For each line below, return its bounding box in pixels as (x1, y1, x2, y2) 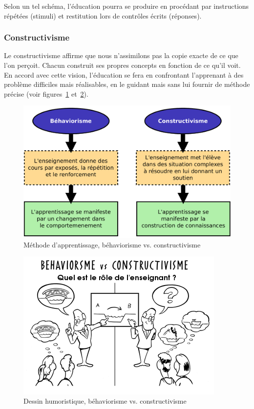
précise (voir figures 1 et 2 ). (4, 88, 88, 99)
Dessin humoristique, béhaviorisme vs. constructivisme (23, 396, 187, 406)
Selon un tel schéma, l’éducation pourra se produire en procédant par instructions (4, 1, 249, 11)
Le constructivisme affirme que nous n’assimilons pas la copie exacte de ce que (4, 50, 238, 61)
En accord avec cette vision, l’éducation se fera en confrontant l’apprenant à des (4, 69, 244, 80)
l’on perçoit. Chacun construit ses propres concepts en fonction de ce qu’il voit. (4, 60, 241, 70)
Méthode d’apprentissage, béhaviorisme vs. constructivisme (23, 240, 201, 250)
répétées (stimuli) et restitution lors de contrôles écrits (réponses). (4, 10, 202, 20)
